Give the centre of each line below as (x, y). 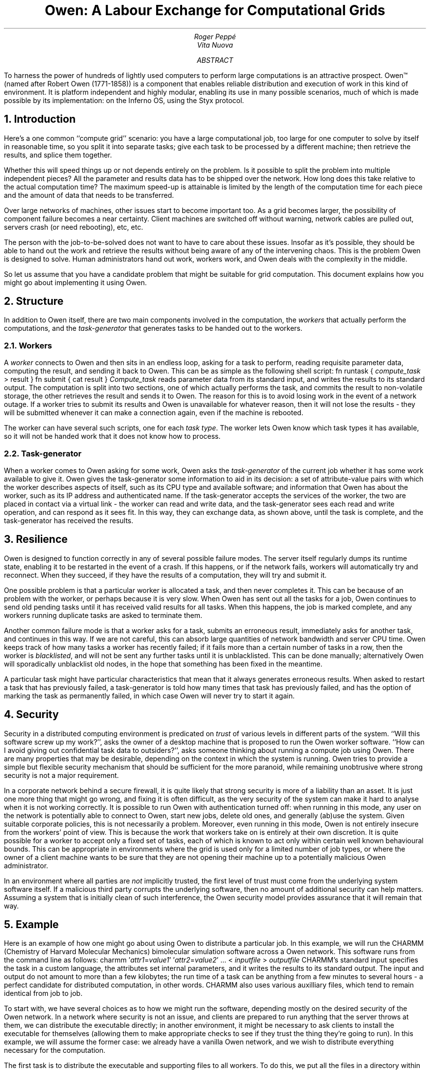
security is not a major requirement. (62, 775)
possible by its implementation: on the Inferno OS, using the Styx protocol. (124, 100)
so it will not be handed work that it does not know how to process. (112, 436)
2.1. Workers (28, 345)
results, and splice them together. (58, 155)
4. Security (31, 715)
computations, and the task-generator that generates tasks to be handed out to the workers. (153, 328)
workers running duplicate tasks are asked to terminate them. (103, 615)
